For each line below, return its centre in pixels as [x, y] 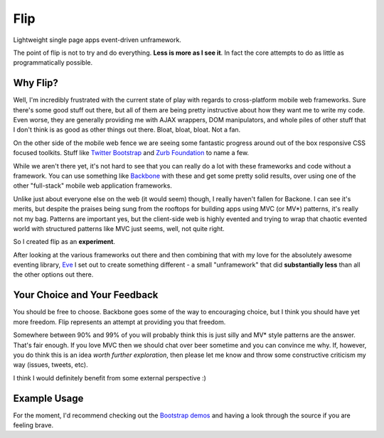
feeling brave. [33, 425]
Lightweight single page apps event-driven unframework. [97, 40]
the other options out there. [53, 274]
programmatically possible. [53, 63]
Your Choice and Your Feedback [86, 295]
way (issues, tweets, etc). [50, 365]
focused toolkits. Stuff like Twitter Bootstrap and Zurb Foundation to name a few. [131, 153]
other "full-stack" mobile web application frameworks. [92, 186]
